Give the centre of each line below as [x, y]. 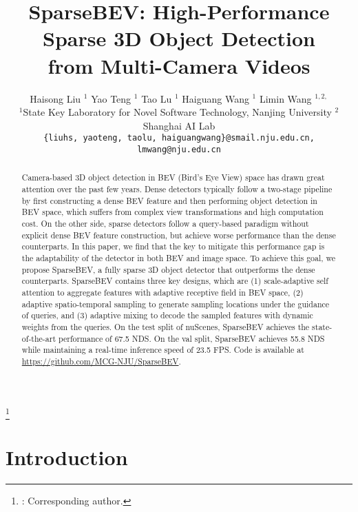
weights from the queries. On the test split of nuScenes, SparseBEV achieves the [166, 326]
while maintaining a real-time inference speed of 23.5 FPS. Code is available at [163, 350]
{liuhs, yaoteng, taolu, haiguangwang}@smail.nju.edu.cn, [179, 138]
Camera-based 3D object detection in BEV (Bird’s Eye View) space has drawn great [173, 177]
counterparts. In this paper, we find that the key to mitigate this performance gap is [173, 246]
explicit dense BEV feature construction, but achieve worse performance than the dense [179, 235]
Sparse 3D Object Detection [179, 38]
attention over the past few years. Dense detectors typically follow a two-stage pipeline [177, 189]
